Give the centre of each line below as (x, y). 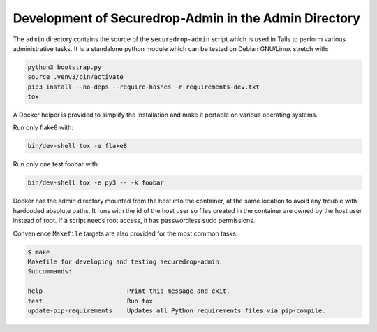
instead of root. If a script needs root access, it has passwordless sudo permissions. (134, 221)
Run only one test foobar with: (56, 164)
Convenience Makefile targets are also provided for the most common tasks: (125, 233)
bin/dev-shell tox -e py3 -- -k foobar (96, 183)
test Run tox (90, 301)
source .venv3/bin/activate (75, 77)
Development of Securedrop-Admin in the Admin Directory (187, 18)
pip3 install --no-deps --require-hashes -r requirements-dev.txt (143, 87)
